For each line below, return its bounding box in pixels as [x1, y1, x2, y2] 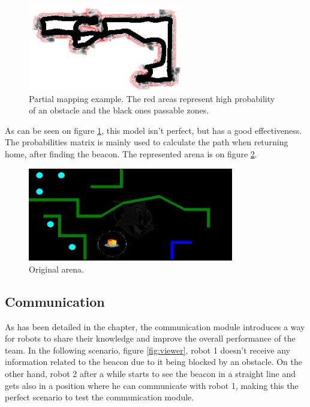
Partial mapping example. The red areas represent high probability [29, 92, 275, 104]
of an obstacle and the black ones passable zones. [29, 104, 209, 116]
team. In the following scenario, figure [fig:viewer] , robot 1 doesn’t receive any [5, 343, 290, 356]
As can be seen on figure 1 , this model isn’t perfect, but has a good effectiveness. [5, 124, 302, 136]
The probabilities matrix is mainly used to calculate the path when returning [5, 136, 288, 148]
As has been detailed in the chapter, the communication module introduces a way [5, 320, 305, 333]
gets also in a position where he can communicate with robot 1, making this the [5, 379, 299, 391]
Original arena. [29, 262, 84, 275]
